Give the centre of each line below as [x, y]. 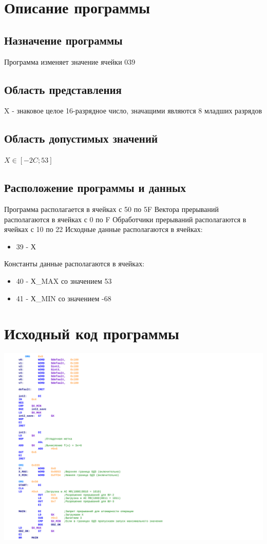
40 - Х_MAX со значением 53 [64, 280]
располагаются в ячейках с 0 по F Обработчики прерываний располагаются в [125, 219]
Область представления [63, 89]
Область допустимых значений [81, 138]
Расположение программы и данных [95, 188]
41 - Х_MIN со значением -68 [64, 298]
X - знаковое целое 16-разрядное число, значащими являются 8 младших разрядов [133, 111]
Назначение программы [63, 40]
